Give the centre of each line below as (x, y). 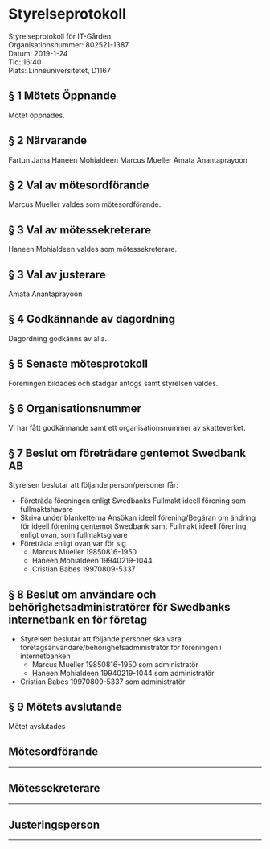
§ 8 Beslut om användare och (82, 594)
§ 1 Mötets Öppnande (62, 96)
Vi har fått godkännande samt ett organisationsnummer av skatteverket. (127, 428)
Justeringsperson (54, 824)
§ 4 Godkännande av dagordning (92, 319)
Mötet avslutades (37, 726)
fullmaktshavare (47, 509)
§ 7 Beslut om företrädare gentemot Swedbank (127, 453)
